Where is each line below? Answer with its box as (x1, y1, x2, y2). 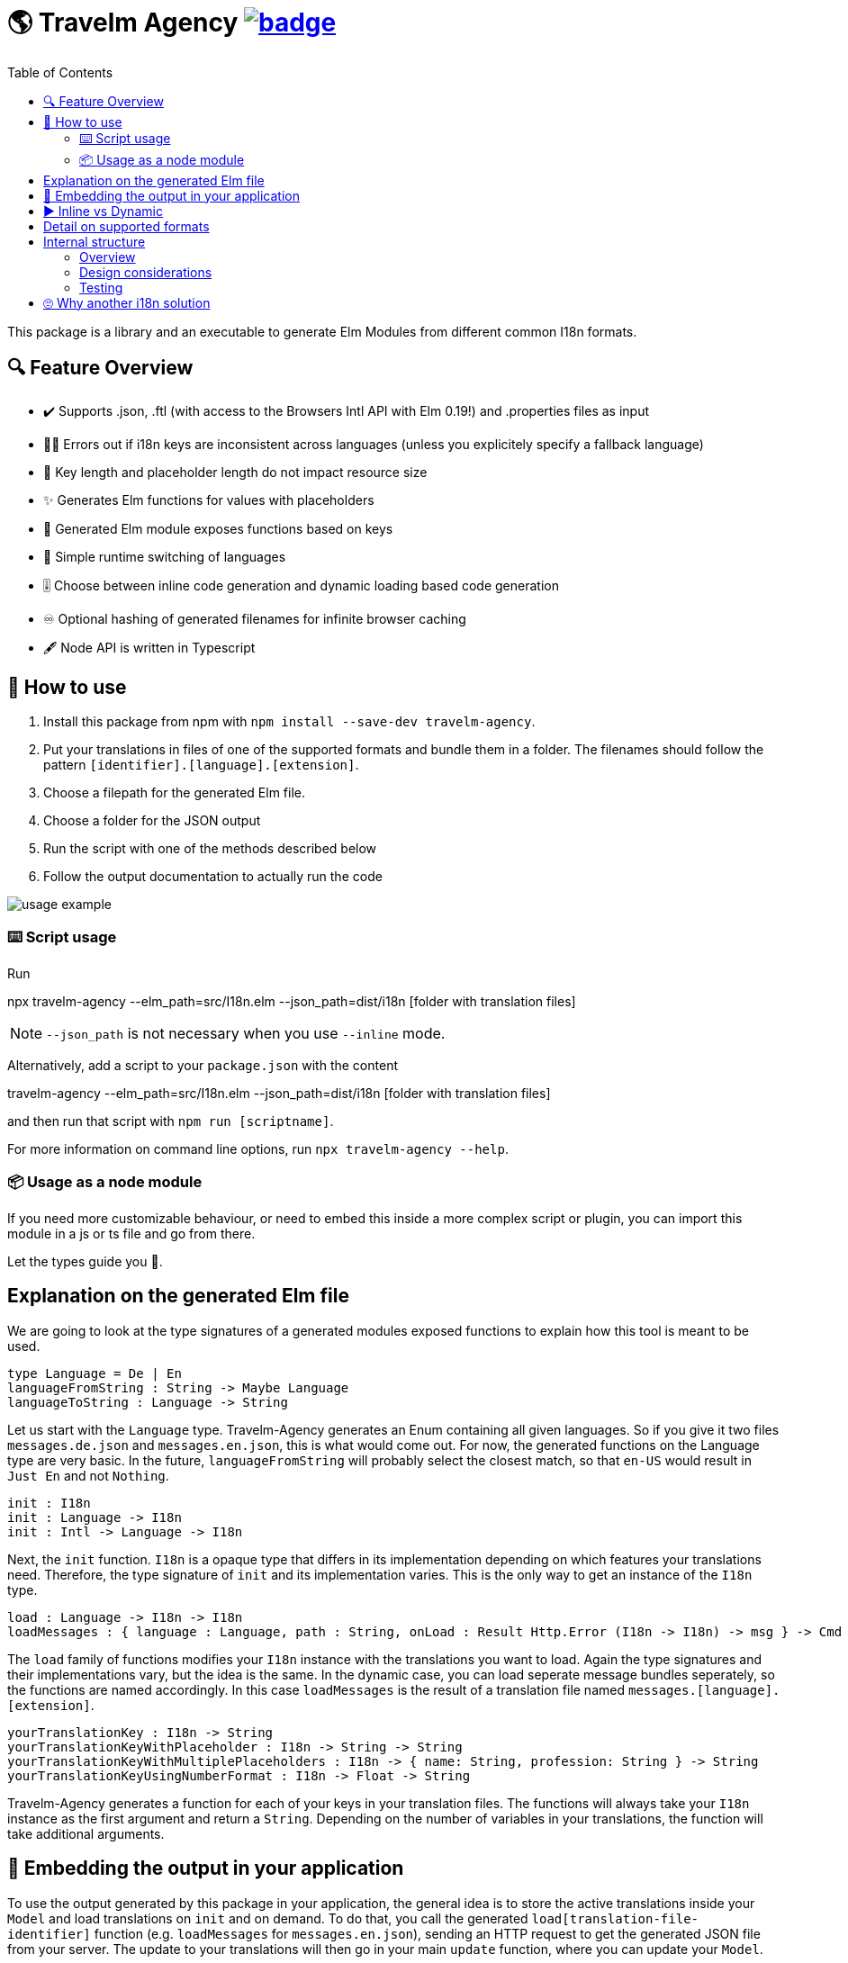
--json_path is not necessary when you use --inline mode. (46, 1024, 446, 1043)
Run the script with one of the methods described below (43, 841, 377, 857)
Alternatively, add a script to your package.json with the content (7, 1058, 398, 1074)
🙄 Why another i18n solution (43, 294, 211, 311)
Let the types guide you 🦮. (7, 1253, 163, 1269)
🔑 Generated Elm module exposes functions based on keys (43, 520, 393, 536)
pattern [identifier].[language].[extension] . (43, 757, 359, 773)
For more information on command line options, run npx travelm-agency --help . (7, 1141, 509, 1157)
